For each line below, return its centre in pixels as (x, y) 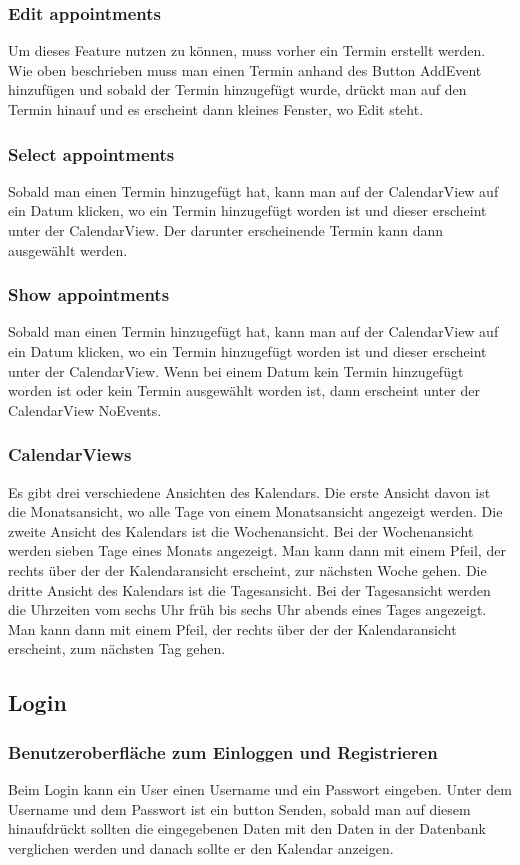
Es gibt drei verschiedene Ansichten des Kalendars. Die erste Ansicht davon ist (249, 491)
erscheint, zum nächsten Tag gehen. (117, 648)
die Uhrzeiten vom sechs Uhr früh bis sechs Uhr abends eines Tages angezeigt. (247, 609)
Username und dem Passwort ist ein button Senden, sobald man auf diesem (239, 808)
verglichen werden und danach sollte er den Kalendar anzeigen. (201, 847)
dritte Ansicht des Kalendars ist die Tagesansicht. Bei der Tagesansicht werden (249, 589)
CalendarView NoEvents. (85, 409)
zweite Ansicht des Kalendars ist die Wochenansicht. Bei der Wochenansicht (241, 530)
